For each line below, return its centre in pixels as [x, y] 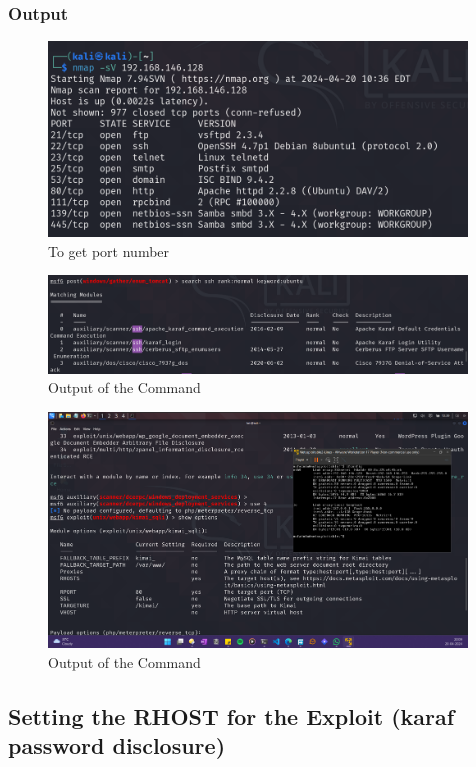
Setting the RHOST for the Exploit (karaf [231, 715]
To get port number [109, 250]
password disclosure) [117, 744]
